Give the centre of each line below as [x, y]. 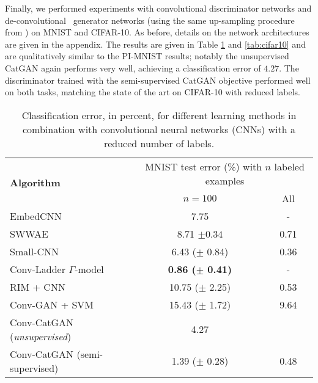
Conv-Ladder [38, 269]
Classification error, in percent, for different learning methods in [159, 115]
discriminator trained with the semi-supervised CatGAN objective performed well [158, 80]
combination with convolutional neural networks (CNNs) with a [159, 129]
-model [89, 269]
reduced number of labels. [159, 143]
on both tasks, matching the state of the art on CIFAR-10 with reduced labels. [153, 92]
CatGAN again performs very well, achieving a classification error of [133, 67]
